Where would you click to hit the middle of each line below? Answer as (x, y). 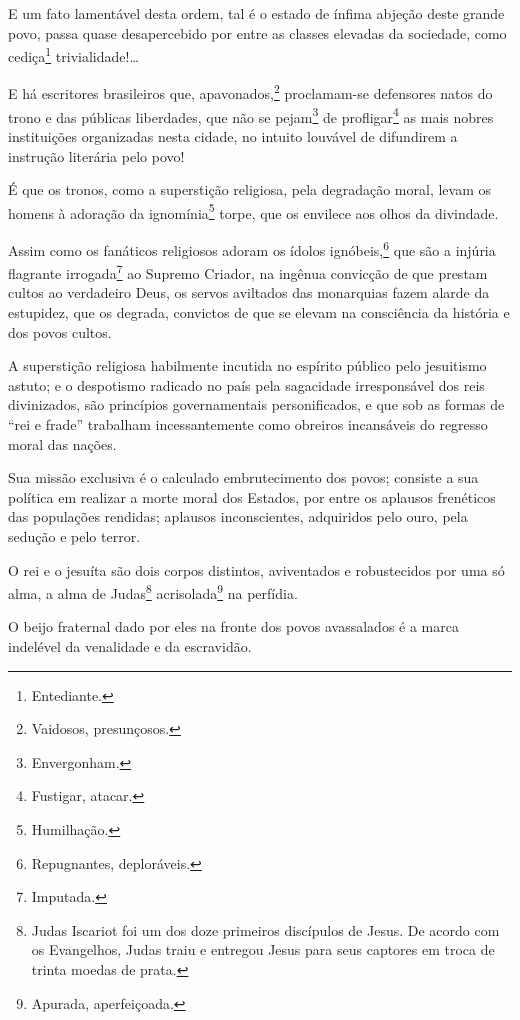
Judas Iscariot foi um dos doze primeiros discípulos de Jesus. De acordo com (265, 929)
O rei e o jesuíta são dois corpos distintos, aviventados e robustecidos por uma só (256, 569)
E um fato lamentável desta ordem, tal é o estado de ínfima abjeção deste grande (256, 13)
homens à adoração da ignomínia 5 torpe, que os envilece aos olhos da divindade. (253, 211)
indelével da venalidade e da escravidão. (130, 646)
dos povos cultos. (60, 331)
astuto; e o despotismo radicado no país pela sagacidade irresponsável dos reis (246, 384)
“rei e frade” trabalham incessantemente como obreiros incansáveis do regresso (248, 424)
